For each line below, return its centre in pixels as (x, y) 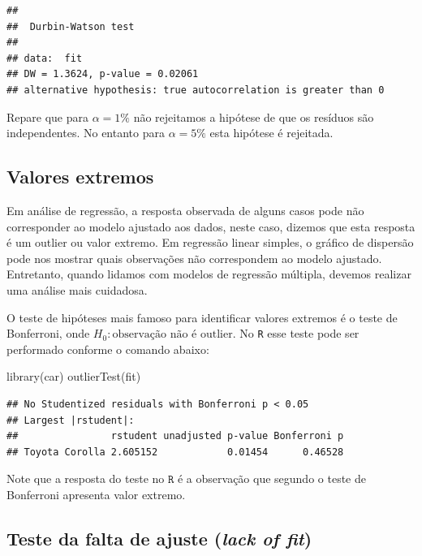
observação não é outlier (172, 335)
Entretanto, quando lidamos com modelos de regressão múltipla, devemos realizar (209, 274)
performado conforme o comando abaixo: (108, 349)
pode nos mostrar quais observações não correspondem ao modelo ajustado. (194, 258)
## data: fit (45, 58)
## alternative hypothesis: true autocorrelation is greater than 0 (196, 90)
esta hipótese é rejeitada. (271, 133)
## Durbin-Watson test (71, 26)
